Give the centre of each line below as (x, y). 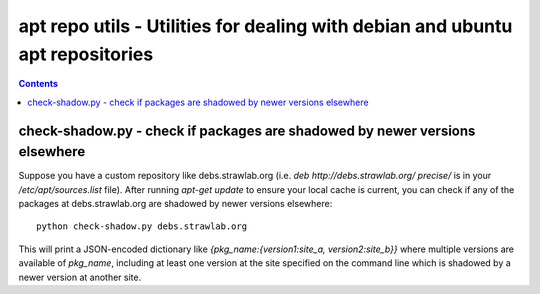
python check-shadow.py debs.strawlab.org (142, 226)
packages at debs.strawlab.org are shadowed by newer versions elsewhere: (175, 204)
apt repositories (86, 54)
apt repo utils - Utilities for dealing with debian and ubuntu (265, 26)
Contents (38, 84)
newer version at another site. (80, 277)
